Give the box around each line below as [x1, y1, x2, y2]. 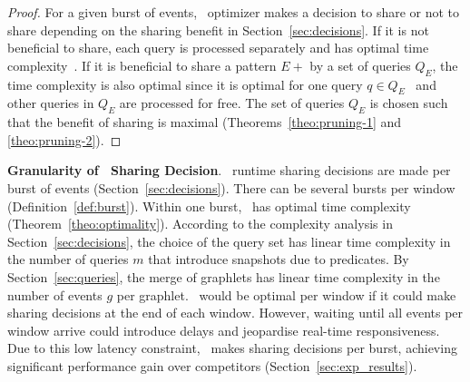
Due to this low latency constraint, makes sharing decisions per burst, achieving [7, 338, 457, 358]
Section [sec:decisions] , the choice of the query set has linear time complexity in [7, 231, 451, 250]
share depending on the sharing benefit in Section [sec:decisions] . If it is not [7, 20, 429, 39]
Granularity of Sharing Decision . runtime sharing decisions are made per [7, 161, 451, 180]
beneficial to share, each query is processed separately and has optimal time [7, 38, 429, 57]
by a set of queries [309, 55, 411, 74]
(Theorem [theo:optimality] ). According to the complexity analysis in [7, 214, 393, 233]
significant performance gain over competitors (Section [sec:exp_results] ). [7, 356, 417, 375]
